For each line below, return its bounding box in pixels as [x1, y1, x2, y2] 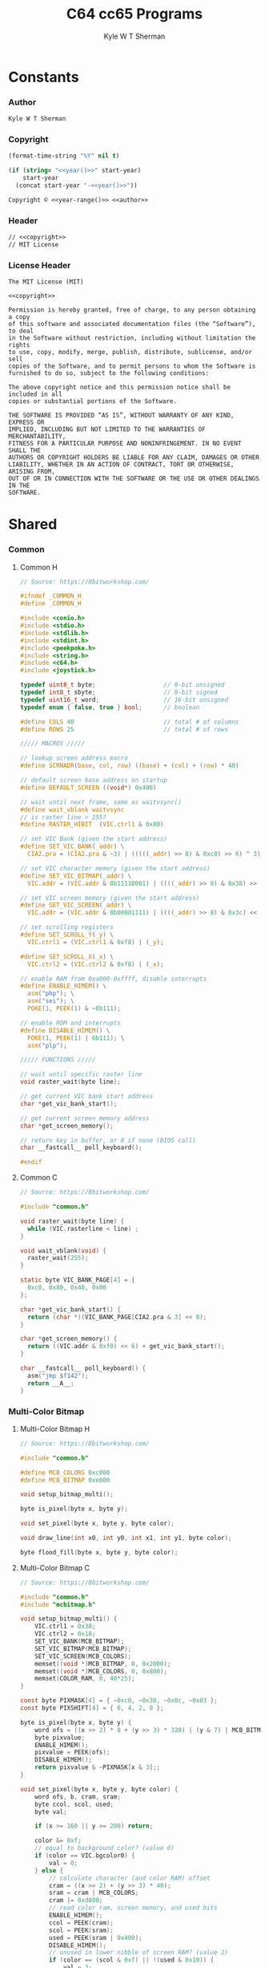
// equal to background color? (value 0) [34, 1844, 175, 1852]
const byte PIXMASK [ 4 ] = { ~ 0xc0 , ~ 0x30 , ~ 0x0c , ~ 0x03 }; [19, 1697, 218, 1705]
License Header [8, 259, 71, 271]
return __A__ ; [27, 1379, 74, 1387]
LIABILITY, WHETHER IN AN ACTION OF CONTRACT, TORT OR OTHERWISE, [8, 461, 235, 469]
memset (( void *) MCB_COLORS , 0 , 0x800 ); [34, 1667, 168, 1675]
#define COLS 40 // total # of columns [19, 718, 239, 726]
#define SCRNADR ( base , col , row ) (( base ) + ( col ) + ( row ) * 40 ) [19, 762, 239, 770]
